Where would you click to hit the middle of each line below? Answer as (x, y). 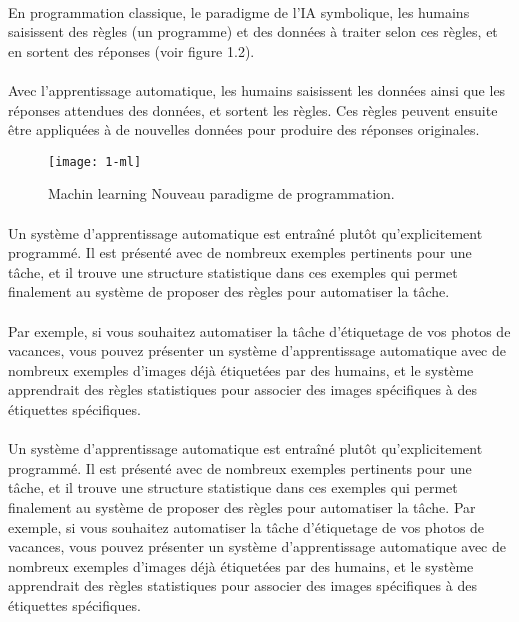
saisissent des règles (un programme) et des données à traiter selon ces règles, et (253, 31)
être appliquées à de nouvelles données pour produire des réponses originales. (244, 129)
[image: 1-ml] (95, 161)
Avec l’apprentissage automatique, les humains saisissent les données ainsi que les (257, 89)
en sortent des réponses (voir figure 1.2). (131, 50)
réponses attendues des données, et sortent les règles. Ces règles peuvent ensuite (253, 109)
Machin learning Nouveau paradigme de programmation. (221, 193)
